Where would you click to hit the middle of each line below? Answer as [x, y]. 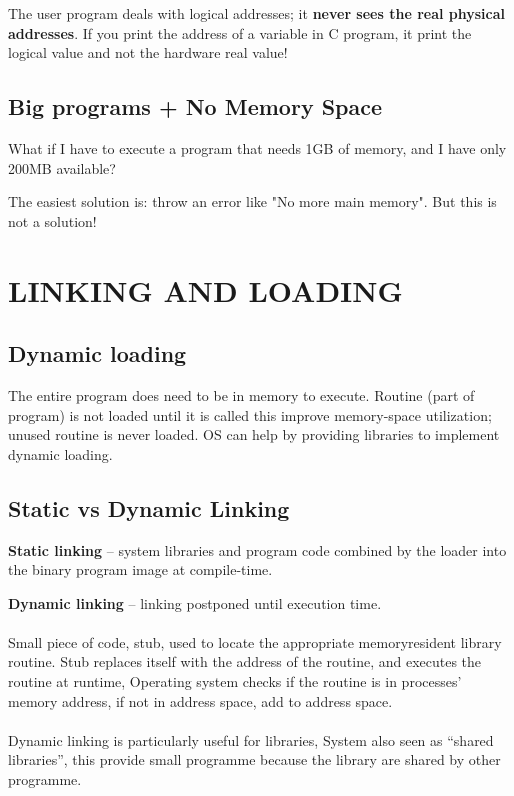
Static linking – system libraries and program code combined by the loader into [257, 549]
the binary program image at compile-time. [140, 569]
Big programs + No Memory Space [195, 106]
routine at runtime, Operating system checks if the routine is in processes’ [235, 681]
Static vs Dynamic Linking [149, 507]
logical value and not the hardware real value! [148, 52]
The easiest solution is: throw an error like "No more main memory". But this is [252, 201]
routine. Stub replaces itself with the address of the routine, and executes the [245, 661]
